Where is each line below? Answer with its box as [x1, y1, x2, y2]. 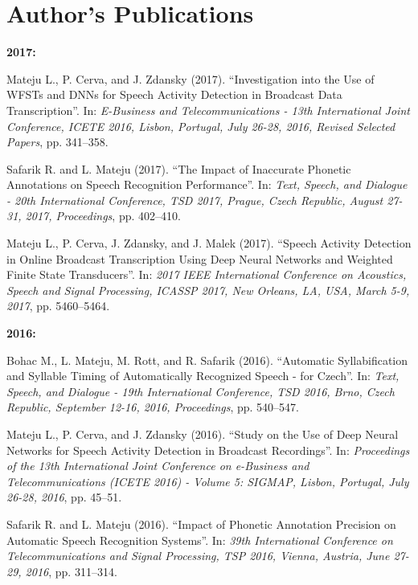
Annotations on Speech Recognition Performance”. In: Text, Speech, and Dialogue [6, 176, 408, 193]
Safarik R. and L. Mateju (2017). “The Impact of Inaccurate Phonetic [6, 160, 351, 177]
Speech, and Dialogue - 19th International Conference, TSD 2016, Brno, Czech [6, 382, 395, 399]
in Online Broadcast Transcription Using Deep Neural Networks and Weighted [6, 250, 393, 267]
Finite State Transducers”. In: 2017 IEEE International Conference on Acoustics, [6, 266, 407, 283]
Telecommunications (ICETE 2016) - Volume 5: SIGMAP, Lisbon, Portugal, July [6, 472, 409, 489]
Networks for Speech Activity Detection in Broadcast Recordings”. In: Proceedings [6, 441, 410, 458]
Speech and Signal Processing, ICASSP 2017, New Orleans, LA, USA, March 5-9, [6, 281, 410, 298]
